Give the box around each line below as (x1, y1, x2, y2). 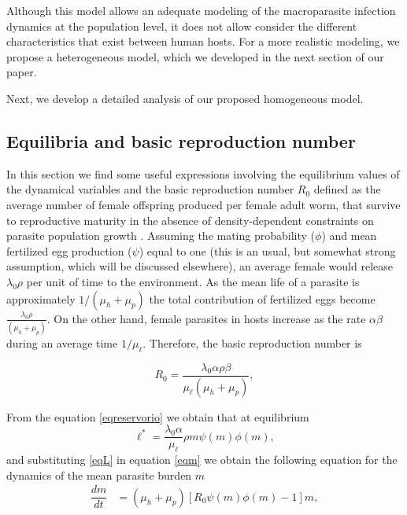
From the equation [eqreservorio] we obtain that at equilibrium (6, 408, 309, 425)
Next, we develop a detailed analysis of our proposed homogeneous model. (6, 90, 364, 106)
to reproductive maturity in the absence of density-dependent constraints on (6, 212, 374, 228)
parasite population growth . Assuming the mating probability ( (6, 227, 316, 244)
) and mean (321, 227, 377, 244)
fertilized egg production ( (6, 242, 132, 259)
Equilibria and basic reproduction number (6, 128, 356, 153)
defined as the (313, 181, 381, 197)
